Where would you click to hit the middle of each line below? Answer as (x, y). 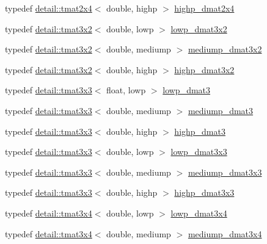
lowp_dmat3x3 (199, 152)
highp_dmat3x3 (204, 192)
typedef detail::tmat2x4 (49, 8)
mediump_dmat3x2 (225, 49)
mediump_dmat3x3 (225, 172)
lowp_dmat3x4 (199, 213)
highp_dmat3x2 (204, 69)
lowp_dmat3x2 (199, 28)
